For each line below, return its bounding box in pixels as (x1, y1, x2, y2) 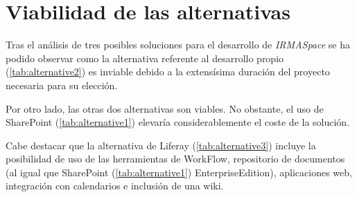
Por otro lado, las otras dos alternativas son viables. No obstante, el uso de (6, 101, 324, 115)
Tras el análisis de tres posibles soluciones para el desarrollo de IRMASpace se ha (6, 37, 351, 52)
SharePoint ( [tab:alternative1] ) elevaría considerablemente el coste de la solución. (6, 115, 350, 129)
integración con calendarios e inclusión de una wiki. (6, 178, 224, 193)
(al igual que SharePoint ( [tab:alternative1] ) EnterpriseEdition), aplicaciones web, (6, 165, 352, 179)
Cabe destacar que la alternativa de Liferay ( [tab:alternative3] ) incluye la (6, 138, 316, 152)
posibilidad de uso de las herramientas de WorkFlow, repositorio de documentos (6, 151, 345, 166)
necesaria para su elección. (6, 77, 118, 92)
